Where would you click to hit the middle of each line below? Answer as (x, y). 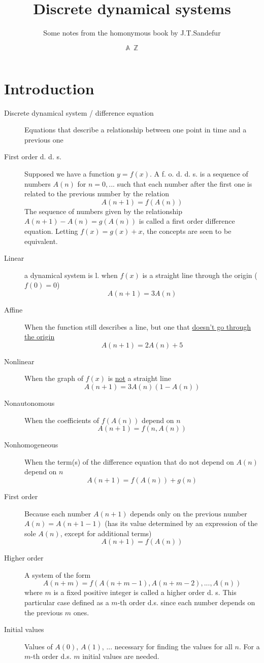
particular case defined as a (67, 602)
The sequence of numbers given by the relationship (104, 211)
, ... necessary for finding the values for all (167, 646)
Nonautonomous (29, 403)
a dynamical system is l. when (71, 275)
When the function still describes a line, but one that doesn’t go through (138, 326)
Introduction (49, 88)
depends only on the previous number (189, 513)
